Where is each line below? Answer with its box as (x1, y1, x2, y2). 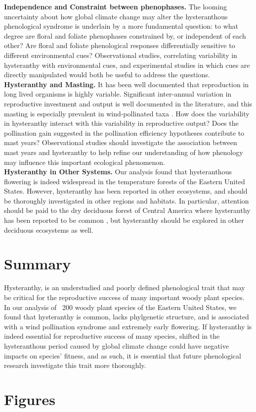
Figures (4, 389, 55, 409)
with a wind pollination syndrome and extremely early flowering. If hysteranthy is (4, 321, 252, 331)
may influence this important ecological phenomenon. (4, 156, 166, 167)
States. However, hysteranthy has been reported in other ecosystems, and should (4, 186, 248, 196)
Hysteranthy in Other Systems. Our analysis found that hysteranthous (4, 166, 232, 177)
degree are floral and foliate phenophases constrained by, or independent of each (4, 30, 246, 41)
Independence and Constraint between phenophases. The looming (4, 1, 227, 11)
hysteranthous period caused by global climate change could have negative (4, 340, 229, 351)
